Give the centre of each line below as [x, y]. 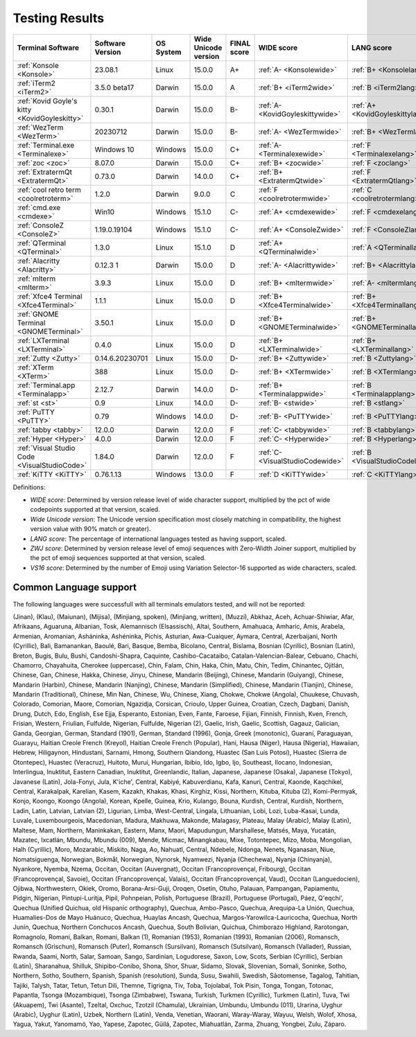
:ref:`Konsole [38, 65]
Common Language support [75, 587]
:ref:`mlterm [36, 279]
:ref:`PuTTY [36, 412]
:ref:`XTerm [36, 367]
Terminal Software [48, 47]
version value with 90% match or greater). [90, 529]
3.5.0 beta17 [114, 87]
